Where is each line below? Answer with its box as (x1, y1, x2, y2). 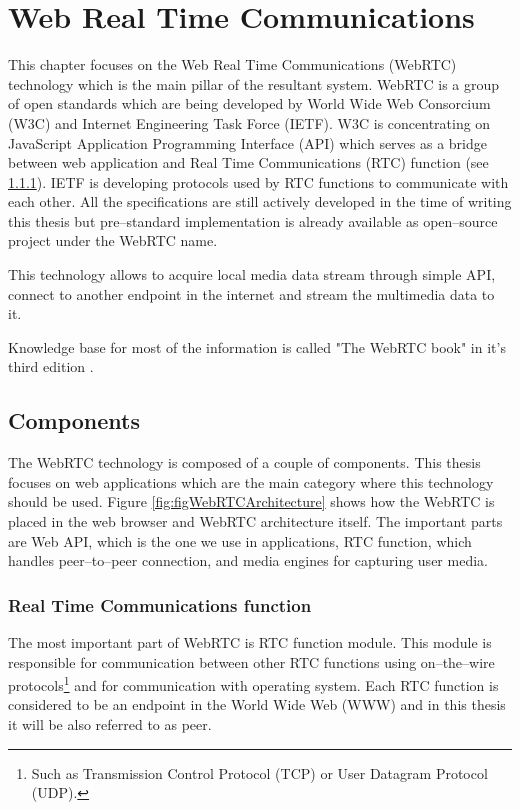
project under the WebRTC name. (8, 230, 218, 251)
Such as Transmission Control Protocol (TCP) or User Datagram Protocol (31, 762, 488, 783)
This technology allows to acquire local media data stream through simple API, (8, 264, 496, 285)
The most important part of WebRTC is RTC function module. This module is (8, 632, 492, 653)
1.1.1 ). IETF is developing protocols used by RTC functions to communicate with (8, 171, 509, 192)
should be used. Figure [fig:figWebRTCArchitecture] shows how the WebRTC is (8, 491, 495, 512)
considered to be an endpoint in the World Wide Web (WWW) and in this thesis (8, 694, 506, 715)
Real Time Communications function (8, 592, 312, 617)
